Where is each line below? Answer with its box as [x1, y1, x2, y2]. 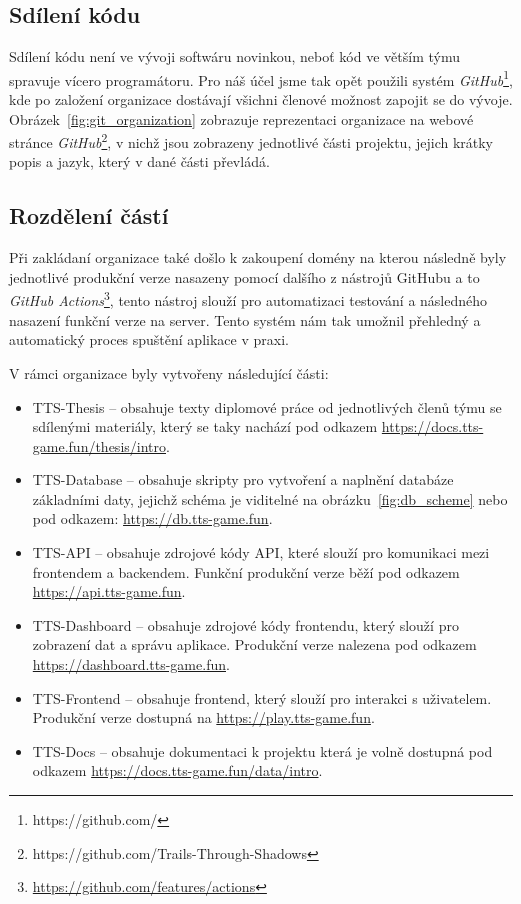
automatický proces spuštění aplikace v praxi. [9, 329, 289, 350]
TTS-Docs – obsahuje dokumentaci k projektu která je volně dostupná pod [32, 740, 493, 761]
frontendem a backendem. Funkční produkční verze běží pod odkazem [32, 561, 460, 582]
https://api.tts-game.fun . [32, 581, 186, 602]
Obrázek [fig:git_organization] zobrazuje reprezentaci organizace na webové [9, 108, 474, 129]
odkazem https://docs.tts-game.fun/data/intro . [32, 760, 323, 781]
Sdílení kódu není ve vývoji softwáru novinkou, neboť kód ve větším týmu [9, 46, 460, 67]
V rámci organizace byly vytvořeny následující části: [9, 362, 329, 383]
